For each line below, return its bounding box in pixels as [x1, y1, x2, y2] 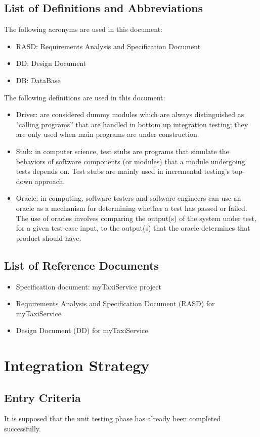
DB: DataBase [16, 75, 61, 85]
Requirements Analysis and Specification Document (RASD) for [16, 298, 215, 309]
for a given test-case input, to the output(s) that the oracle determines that [16, 223, 250, 233]
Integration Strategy [4, 355, 150, 376]
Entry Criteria [4, 389, 81, 405]
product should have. [16, 232, 81, 243]
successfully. [4, 423, 41, 434]
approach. [34, 175, 65, 186]
